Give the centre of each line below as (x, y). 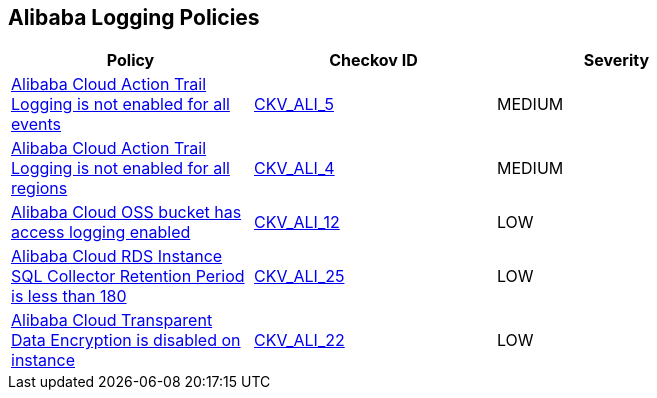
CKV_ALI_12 (296, 222)
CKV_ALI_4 (294, 168)
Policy (130, 60)
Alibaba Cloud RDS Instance (117, 256)
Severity (616, 60)
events (36, 124)
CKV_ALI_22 (299, 340)
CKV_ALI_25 (299, 276)
